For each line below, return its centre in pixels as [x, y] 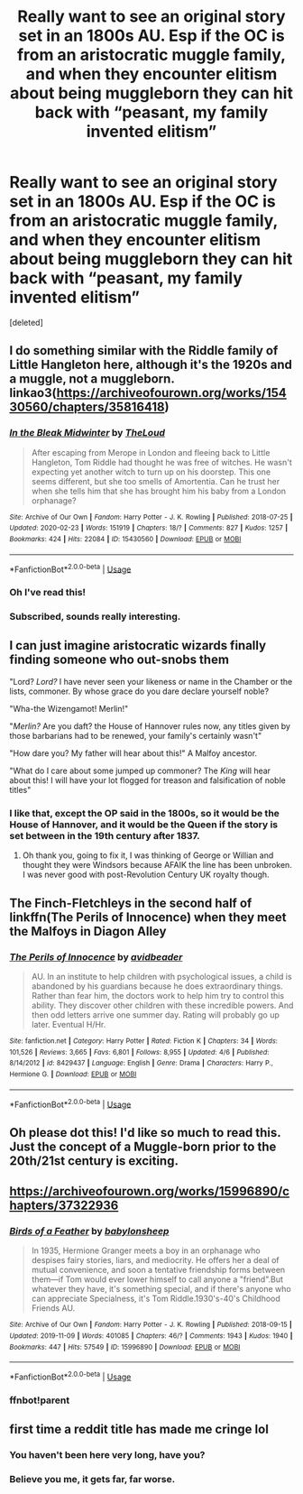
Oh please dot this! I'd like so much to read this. [145, 1133]
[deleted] [26, 322]
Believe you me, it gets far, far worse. [92, 1480]
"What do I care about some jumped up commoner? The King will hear [140, 770]
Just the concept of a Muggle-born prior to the [143, 1146]
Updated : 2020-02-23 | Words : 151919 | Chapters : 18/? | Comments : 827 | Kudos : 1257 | [149, 528]
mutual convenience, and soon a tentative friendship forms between [158, 1270]
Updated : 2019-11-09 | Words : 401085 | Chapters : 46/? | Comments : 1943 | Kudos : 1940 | [151, 1336]
